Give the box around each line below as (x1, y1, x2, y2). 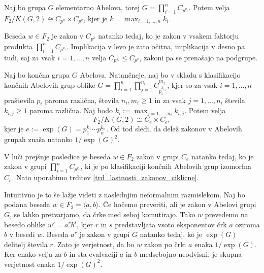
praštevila (4, 94, 35, 105)
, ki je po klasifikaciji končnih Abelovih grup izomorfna (80, 161, 252, 172)
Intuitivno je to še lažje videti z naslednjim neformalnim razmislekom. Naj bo (4, 189, 245, 199)
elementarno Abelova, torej (56, 2, 140, 12)
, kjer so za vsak (167, 79, 218, 90)
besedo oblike (4, 219, 46, 229)
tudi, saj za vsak (4, 52, 55, 62)
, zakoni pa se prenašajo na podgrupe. (139, 52, 258, 62)
